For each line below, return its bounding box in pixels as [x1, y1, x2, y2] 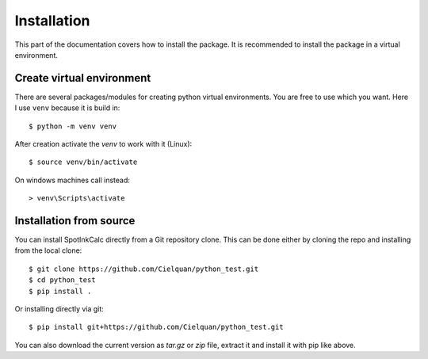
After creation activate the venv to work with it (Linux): [14, 139, 193, 149]
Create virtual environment [14, 71, 151, 85]
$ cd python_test [29, 276, 96, 285]
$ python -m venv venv [29, 121, 117, 131]
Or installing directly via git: [14, 304, 105, 314]
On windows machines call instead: [14, 175, 131, 185]
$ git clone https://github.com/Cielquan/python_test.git [29, 264, 259, 273]
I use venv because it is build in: [14, 103, 120, 113]
